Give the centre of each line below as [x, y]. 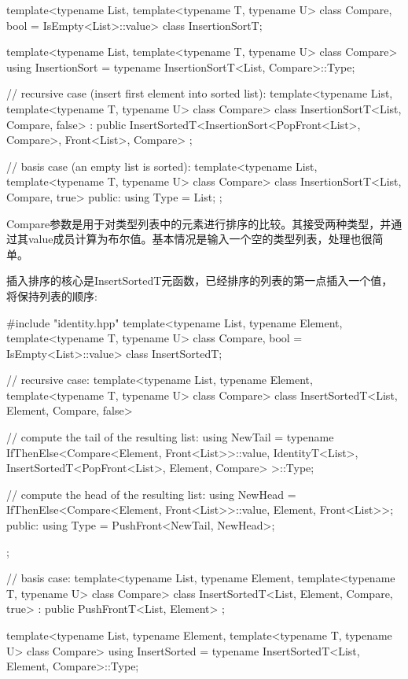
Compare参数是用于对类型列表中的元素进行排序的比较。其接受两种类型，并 [199, 223]
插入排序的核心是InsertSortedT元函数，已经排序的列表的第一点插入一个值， [200, 280]
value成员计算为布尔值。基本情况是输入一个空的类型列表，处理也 [195, 239]
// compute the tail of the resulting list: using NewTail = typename [170, 437]
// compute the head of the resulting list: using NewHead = [151, 494]
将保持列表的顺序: [52, 295]
